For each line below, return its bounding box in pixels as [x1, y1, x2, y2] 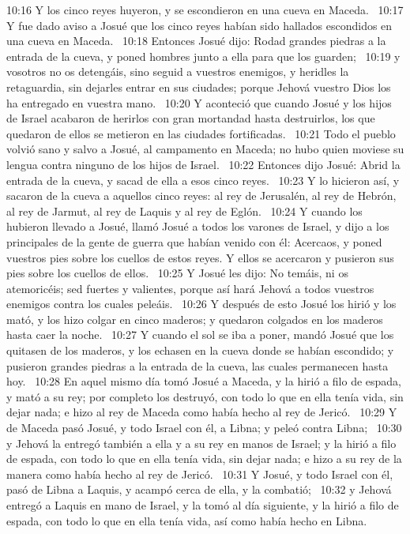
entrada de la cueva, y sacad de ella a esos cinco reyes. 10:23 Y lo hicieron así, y [6, 171, 400, 188]
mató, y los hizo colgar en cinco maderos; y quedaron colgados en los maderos [6, 310, 383, 327]
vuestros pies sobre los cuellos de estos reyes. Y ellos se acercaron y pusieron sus [6, 249, 394, 265]
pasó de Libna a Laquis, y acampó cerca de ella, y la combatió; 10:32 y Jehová [6, 481, 392, 498]
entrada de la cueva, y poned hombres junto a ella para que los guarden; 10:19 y [6, 47, 401, 64]
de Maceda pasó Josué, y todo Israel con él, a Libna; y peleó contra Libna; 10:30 [6, 419, 402, 436]
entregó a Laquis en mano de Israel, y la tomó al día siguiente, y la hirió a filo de [6, 497, 399, 513]
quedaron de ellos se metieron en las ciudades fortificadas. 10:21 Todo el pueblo [6, 125, 396, 141]
